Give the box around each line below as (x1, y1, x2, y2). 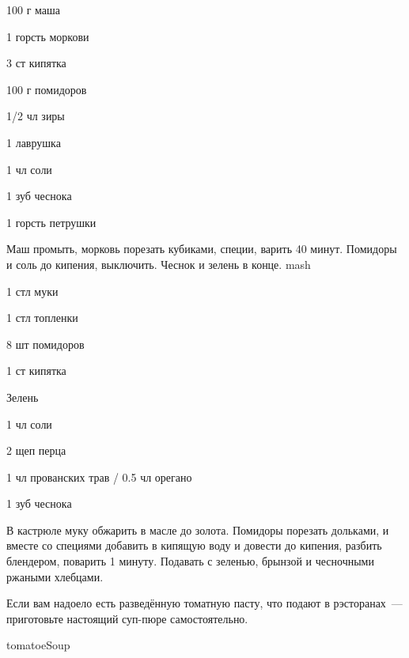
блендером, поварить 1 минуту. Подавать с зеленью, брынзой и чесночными (6, 553, 374, 569)
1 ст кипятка (6, 362, 66, 379)
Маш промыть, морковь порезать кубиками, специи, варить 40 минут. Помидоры (6, 240, 397, 257)
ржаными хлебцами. (6, 568, 104, 584)
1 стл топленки (6, 309, 78, 326)
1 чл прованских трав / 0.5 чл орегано (6, 468, 192, 485)
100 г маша (6, 2, 61, 17)
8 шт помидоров (6, 335, 85, 352)
